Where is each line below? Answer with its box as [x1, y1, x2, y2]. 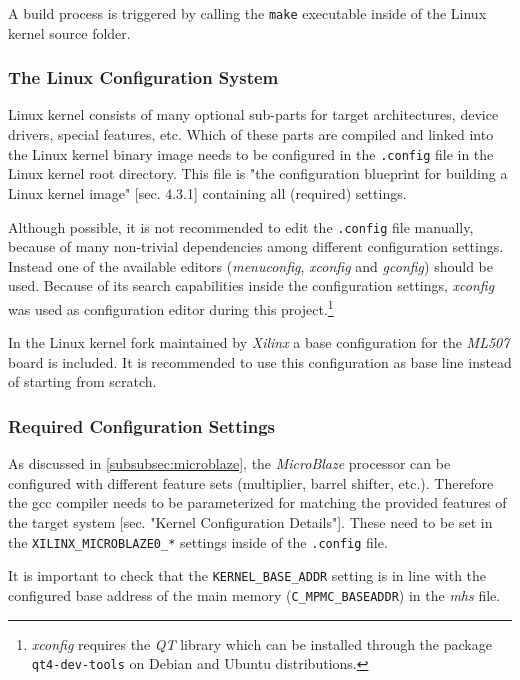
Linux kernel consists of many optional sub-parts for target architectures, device [8, 104, 499, 125]
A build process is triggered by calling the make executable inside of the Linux [8, 3, 487, 23]
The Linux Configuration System [8, 65, 279, 90]
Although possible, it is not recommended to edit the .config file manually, [8, 216, 474, 237]
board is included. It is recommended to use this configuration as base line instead [8, 351, 512, 372]
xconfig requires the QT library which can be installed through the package [31, 633, 492, 654]
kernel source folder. [8, 22, 131, 43]
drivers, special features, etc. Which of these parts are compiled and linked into [8, 124, 494, 145]
